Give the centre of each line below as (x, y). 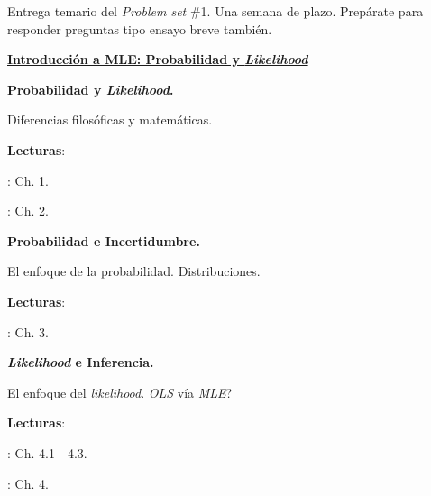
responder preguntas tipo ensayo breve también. (140, 28)
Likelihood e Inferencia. (81, 362)
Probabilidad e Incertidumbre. (104, 240)
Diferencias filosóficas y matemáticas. (110, 119)
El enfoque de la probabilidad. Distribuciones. (134, 271)
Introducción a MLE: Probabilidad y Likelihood (158, 59)
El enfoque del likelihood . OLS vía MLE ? (120, 392)
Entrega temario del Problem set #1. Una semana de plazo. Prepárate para (215, 11)
